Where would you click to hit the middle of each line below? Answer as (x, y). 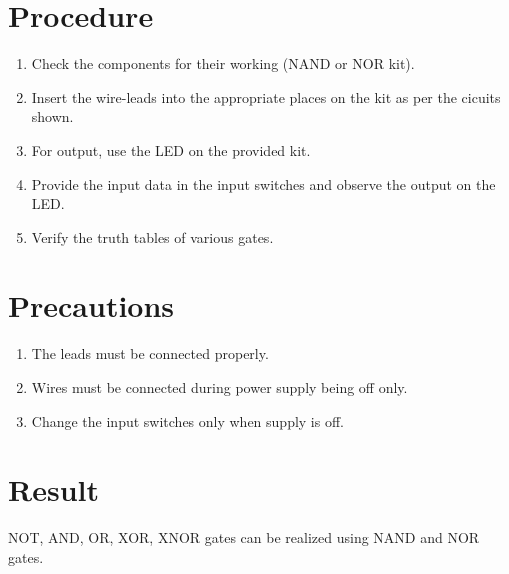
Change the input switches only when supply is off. (187, 420)
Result (53, 489)
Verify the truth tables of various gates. (152, 236)
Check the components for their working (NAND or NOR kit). (223, 63)
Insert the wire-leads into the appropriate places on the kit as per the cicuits (266, 96)
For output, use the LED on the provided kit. (171, 149)
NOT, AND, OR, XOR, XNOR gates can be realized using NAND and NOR (244, 537)
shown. (52, 116)
